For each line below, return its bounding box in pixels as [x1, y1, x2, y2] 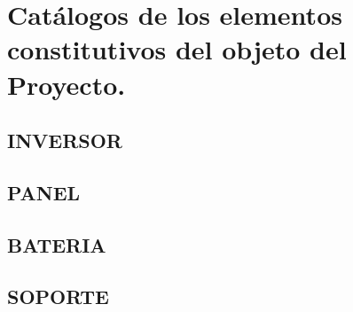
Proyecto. [7, 66, 126, 102]
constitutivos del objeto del [7, 31, 347, 67]
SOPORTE [7, 283, 109, 310]
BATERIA [7, 230, 106, 258]
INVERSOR [7, 127, 122, 154]
